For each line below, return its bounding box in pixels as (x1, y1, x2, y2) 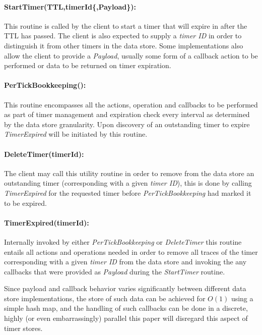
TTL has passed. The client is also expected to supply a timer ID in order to (4, 30, 242, 41)
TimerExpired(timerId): (4, 217, 89, 228)
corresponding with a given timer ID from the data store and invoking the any (4, 256, 247, 267)
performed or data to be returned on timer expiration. (4, 60, 171, 71)
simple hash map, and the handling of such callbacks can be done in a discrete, (4, 303, 248, 313)
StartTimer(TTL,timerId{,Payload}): (4, 1, 137, 12)
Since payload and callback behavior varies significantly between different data (4, 283, 246, 294)
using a (231, 293, 253, 303)
